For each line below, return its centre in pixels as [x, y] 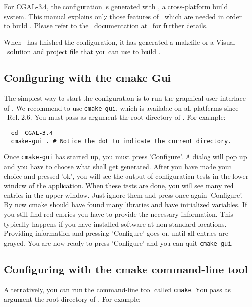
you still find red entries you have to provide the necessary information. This [119, 214]
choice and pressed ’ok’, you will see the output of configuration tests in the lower [126, 176]
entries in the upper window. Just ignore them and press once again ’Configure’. [124, 195]
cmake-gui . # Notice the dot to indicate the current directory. [121, 141]
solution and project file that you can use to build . [84, 51]
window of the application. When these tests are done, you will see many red [119, 185]
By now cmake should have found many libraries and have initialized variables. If [126, 204]
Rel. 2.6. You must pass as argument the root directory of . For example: [116, 117]
